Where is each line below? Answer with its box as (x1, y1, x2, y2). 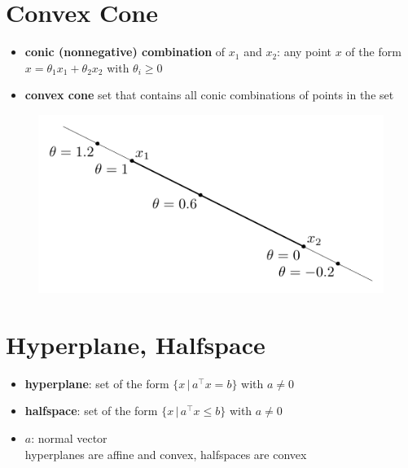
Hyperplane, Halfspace (6, 327, 265, 361)
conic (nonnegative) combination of (24, 43, 226, 60)
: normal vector (31, 430, 107, 447)
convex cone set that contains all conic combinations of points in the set (24, 86, 394, 103)
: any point (277, 43, 332, 60)
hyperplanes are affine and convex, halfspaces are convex (24, 445, 307, 462)
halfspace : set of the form (24, 402, 158, 419)
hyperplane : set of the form (24, 374, 169, 391)
